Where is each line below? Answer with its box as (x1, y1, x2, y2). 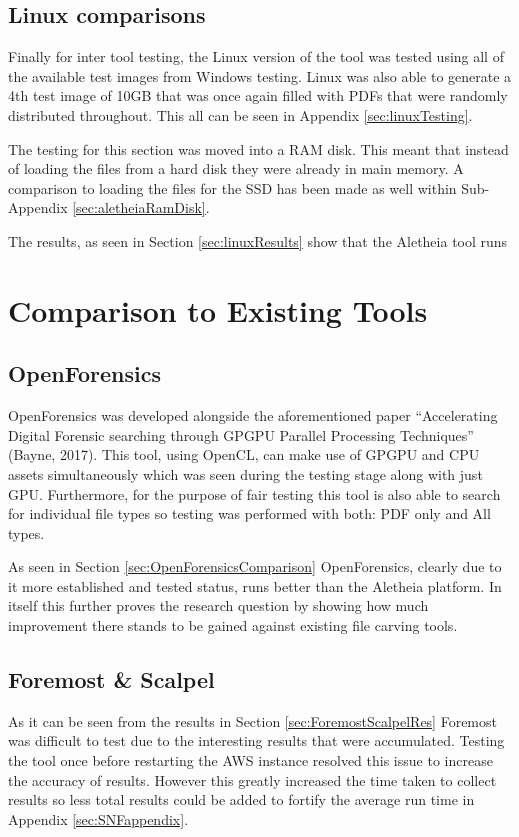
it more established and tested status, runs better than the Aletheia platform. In (8, 575, 502, 596)
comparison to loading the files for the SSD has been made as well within (8, 177, 457, 198)
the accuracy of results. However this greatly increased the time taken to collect (8, 769, 497, 790)
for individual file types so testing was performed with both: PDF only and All (8, 503, 491, 524)
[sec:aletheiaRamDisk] (72, 197, 206, 218)
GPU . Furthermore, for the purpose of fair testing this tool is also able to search (8, 483, 501, 504)
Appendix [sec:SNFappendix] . (8, 808, 189, 829)
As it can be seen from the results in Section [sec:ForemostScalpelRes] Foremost (8, 710, 497, 731)
